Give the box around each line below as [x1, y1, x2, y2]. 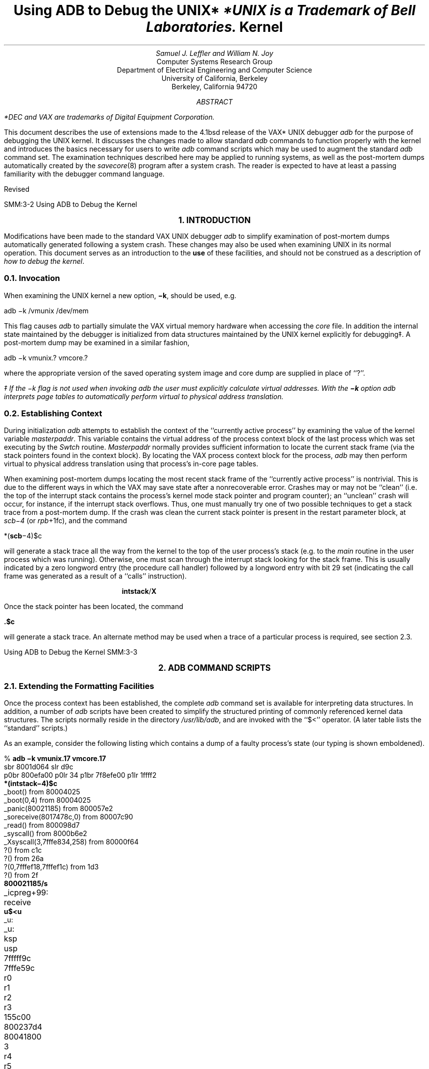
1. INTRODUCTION [178, 215, 251, 225]
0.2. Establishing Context [4, 408, 102, 418]
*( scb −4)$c [4, 532, 42, 540]
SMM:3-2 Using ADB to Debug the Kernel [4, 200, 137, 208]
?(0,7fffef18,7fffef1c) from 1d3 [4, 863, 99, 871]
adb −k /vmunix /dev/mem [4, 306, 89, 315]
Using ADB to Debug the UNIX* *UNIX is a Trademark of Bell [13, 2, 416, 19]
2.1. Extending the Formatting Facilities [4, 681, 154, 691]
